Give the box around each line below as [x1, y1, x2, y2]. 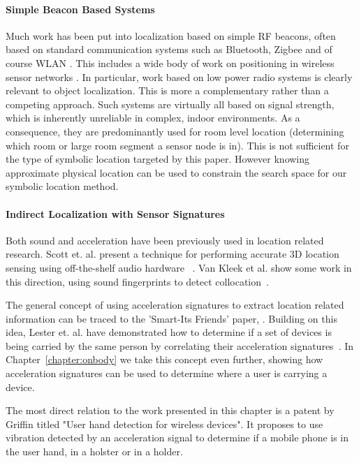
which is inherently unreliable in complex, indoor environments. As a [6, 110, 300, 125]
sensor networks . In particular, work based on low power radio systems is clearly [6, 69, 353, 84]
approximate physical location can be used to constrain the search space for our [6, 165, 347, 179]
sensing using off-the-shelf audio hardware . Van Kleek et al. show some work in [6, 260, 352, 274]
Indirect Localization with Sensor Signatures [6, 206, 225, 221]
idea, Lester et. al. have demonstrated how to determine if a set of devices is [6, 325, 332, 339]
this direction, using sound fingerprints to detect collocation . [6, 274, 269, 288]
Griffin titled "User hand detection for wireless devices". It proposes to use [6, 416, 323, 431]
